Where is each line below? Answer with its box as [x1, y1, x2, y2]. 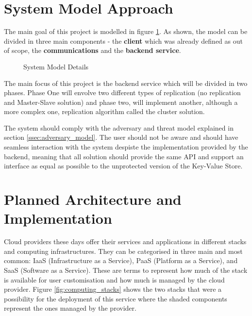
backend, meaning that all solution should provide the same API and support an [4, 151, 244, 161]
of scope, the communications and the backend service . [4, 45, 181, 55]
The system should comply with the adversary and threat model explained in [4, 122, 234, 133]
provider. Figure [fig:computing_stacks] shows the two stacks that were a [4, 284, 222, 294]
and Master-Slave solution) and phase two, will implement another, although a [4, 97, 238, 107]
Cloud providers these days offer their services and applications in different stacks [4, 236, 247, 247]
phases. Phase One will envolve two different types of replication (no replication [4, 87, 241, 98]
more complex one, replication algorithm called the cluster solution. [4, 106, 205, 116]
